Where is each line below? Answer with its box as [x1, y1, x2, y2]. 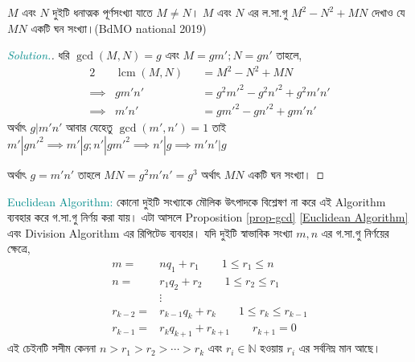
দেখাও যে [371, 4, 405, 20]
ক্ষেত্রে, [7, 240, 31, 257]
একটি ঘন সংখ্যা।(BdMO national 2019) [31, 19, 207, 36]
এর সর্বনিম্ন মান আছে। [298, 340, 381, 356]
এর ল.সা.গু [248, 4, 288, 20]
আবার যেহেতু [66, 119, 113, 136]
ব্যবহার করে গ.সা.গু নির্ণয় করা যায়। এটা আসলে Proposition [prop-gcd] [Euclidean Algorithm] [7, 209, 409, 226]
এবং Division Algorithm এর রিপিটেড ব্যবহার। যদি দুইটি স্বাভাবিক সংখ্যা [7, 224, 293, 241]
